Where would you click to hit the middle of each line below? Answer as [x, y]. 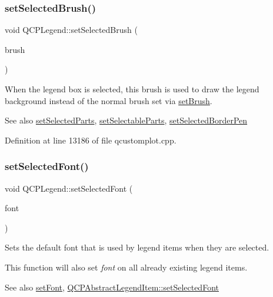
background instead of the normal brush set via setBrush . [109, 100]
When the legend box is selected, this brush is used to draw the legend [132, 89]
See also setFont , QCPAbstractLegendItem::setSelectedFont [112, 287]
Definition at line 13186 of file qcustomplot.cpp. [91, 140]
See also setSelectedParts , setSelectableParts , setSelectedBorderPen [126, 120]
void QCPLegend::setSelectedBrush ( [71, 30]
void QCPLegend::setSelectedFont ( [69, 188]
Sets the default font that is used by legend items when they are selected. [137, 247]
